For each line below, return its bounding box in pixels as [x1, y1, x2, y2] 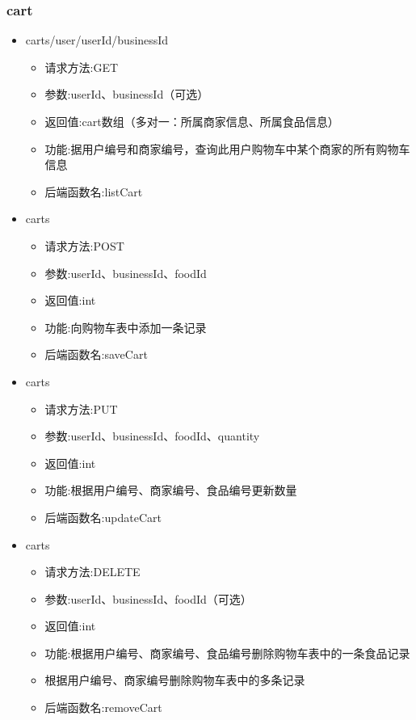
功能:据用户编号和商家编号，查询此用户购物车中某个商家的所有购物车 [44, 140, 410, 157]
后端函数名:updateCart [44, 508, 162, 525]
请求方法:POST [44, 237, 124, 254]
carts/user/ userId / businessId [25, 32, 169, 48]
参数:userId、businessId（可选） [44, 86, 209, 103]
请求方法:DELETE [44, 563, 141, 580]
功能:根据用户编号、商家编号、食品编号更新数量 [44, 482, 297, 499]
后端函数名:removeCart [44, 699, 162, 716]
